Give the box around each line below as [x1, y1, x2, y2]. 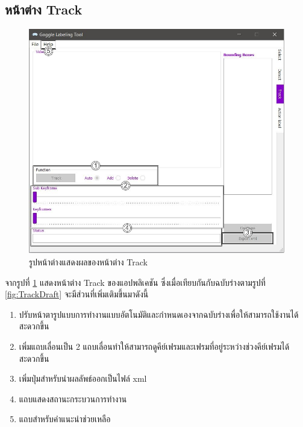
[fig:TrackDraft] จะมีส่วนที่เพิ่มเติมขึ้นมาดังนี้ [5, 288, 149, 300]
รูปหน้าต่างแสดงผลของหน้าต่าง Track [29, 256, 148, 268]
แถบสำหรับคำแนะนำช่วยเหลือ [19, 413, 111, 425]
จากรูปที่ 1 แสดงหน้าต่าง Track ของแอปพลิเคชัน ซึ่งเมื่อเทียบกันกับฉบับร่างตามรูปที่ [5, 276, 266, 288]
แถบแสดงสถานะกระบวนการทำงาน [19, 392, 127, 405]
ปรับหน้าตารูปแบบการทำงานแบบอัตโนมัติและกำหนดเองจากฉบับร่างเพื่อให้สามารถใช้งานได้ [19, 308, 299, 320]
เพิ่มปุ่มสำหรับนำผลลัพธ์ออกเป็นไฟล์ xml [19, 372, 147, 385]
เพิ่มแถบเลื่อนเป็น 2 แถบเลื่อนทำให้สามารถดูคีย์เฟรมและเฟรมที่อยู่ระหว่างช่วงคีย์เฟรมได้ [19, 340, 290, 353]
